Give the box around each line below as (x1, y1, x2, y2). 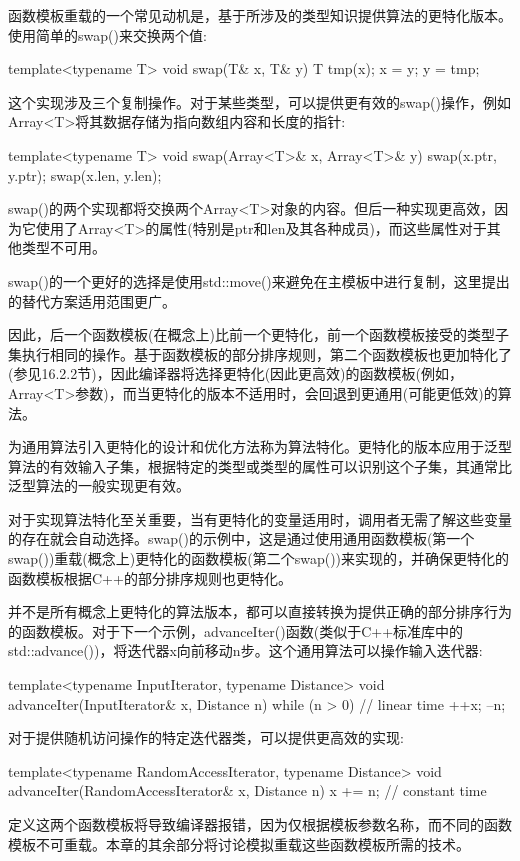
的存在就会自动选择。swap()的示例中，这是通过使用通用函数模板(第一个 (8, 528, 475, 549)
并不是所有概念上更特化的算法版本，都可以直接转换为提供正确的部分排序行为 (8, 601, 512, 622)
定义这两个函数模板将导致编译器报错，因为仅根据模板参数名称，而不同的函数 (8, 814, 512, 834)
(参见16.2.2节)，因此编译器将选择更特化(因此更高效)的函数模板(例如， (8, 363, 464, 384)
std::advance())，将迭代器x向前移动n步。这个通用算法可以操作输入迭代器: (8, 640, 483, 661)
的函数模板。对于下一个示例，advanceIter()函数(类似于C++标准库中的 (8, 620, 464, 641)
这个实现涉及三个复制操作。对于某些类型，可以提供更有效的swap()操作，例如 (8, 91, 511, 112)
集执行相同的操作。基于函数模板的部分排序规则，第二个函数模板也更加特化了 (8, 343, 512, 364)
